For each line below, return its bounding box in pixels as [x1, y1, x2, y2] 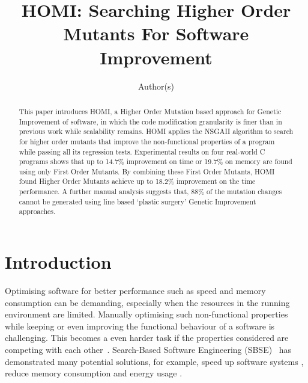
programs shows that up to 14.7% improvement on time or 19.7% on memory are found [19, 156, 292, 167]
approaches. [19, 206, 56, 216]
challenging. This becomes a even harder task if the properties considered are [5, 331, 289, 344]
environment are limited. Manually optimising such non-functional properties [5, 308, 288, 320]
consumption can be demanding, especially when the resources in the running [5, 296, 290, 308]
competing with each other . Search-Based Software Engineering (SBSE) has [5, 343, 292, 356]
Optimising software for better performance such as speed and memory [5, 284, 266, 297]
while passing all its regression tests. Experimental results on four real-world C [19, 146, 265, 156]
